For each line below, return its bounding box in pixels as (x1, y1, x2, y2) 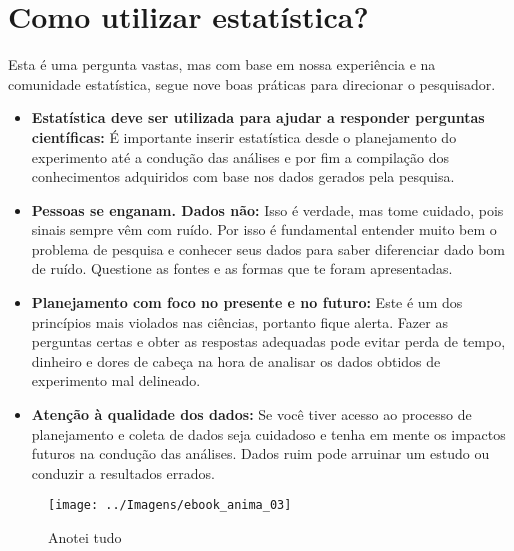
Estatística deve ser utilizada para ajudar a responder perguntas (31, 107, 485, 128)
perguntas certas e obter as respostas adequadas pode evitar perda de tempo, (31, 331, 506, 352)
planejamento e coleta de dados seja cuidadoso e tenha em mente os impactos (31, 423, 506, 444)
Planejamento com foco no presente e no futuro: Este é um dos (31, 292, 463, 313)
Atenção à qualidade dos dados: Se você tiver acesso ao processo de (31, 404, 472, 425)
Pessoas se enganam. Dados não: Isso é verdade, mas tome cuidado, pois (31, 199, 504, 220)
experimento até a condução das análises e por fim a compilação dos (31, 146, 450, 167)
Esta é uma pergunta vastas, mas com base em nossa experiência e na (8, 54, 436, 75)
